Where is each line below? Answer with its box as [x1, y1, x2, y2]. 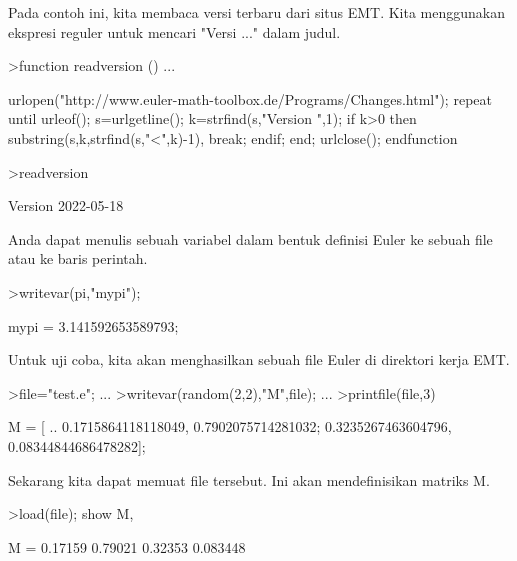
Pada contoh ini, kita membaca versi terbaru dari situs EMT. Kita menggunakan [8, 2, 506, 22]
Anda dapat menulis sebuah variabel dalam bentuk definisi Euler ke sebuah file [8, 228, 493, 249]
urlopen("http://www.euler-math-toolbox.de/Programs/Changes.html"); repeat [8, 88, 492, 109]
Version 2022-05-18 [8, 195, 124, 216]
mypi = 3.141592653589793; [8, 315, 179, 336]
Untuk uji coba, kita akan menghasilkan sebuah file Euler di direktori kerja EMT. [8, 349, 510, 370]
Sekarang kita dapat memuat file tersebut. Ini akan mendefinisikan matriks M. [8, 469, 490, 490]
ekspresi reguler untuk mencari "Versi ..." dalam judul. [8, 21, 341, 42]
